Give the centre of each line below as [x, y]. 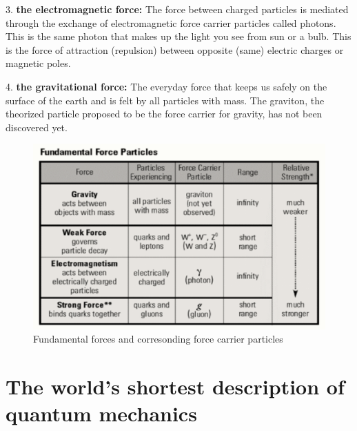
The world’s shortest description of [175, 386]
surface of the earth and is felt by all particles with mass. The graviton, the [165, 100]
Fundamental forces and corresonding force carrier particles [158, 339]
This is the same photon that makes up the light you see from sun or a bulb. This [178, 36]
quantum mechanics [101, 413]
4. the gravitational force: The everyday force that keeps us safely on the [166, 86]
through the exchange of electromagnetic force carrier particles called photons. [171, 22]
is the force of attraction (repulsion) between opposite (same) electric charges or [175, 49]
